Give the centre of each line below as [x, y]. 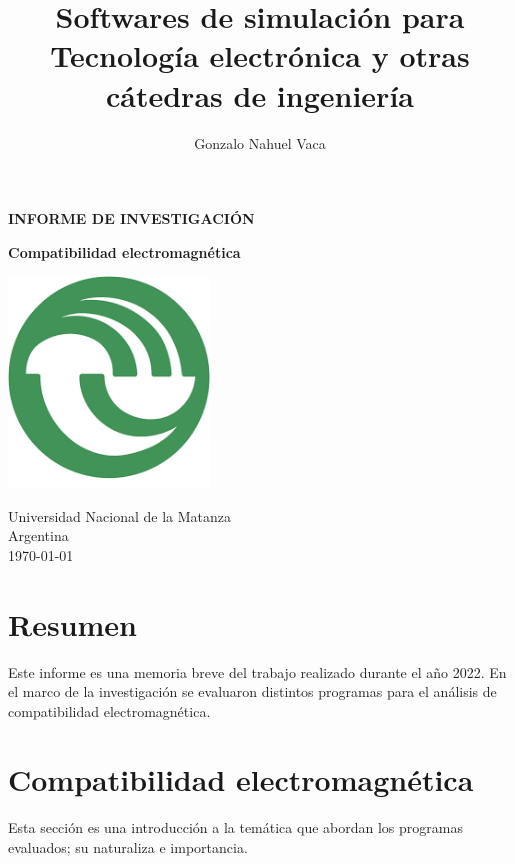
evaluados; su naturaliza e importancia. [128, 847]
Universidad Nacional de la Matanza [119, 515]
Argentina [38, 535]
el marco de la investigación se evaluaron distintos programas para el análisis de [252, 691]
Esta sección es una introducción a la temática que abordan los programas [235, 827]
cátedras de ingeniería [260, 94]
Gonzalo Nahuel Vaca [260, 142]
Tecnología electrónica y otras [260, 55]
